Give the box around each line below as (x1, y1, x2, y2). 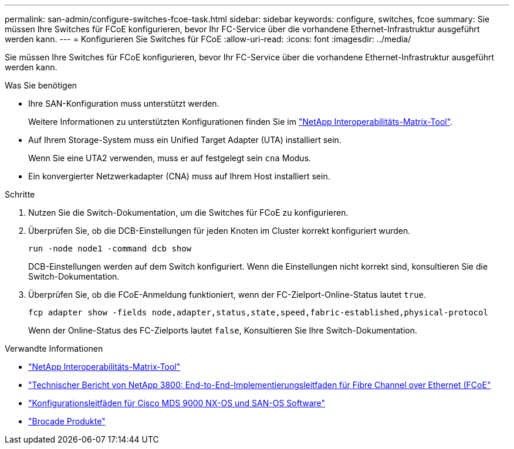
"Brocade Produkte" (28, 416, 106, 426)
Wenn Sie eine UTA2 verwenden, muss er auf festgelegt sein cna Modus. (28, 153, 312, 163)
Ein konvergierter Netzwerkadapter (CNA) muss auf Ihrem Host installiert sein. (28, 171, 330, 181)
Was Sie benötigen (5, 80, 77, 90)
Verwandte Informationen (5, 343, 103, 353)
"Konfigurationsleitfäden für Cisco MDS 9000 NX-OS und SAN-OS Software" (28, 398, 326, 408)
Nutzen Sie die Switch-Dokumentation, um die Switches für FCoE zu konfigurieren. (28, 208, 349, 217)
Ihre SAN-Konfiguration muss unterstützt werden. (28, 98, 219, 108)
